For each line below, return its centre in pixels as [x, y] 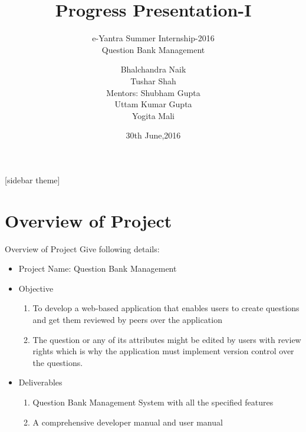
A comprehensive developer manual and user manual [128, 422]
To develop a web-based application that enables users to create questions [166, 308]
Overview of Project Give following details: [82, 248]
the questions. [58, 362]
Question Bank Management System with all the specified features [153, 402]
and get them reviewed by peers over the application [127, 319]
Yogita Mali [153, 115]
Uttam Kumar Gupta [153, 104]
